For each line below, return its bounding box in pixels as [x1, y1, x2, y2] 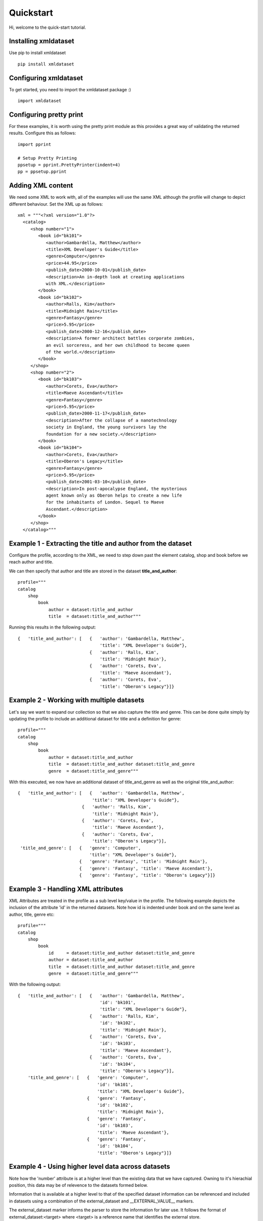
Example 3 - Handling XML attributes [9, 884, 124, 893]
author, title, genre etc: [9, 911, 55, 917]
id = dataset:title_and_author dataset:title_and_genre [48, 950, 195, 956]
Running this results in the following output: [9, 624, 96, 630]
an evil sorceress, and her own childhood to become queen [45, 342, 190, 348]
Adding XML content [9, 181, 73, 190]
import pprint [18, 142, 51, 147]
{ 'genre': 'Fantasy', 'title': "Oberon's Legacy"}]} [79, 872, 216, 878]
